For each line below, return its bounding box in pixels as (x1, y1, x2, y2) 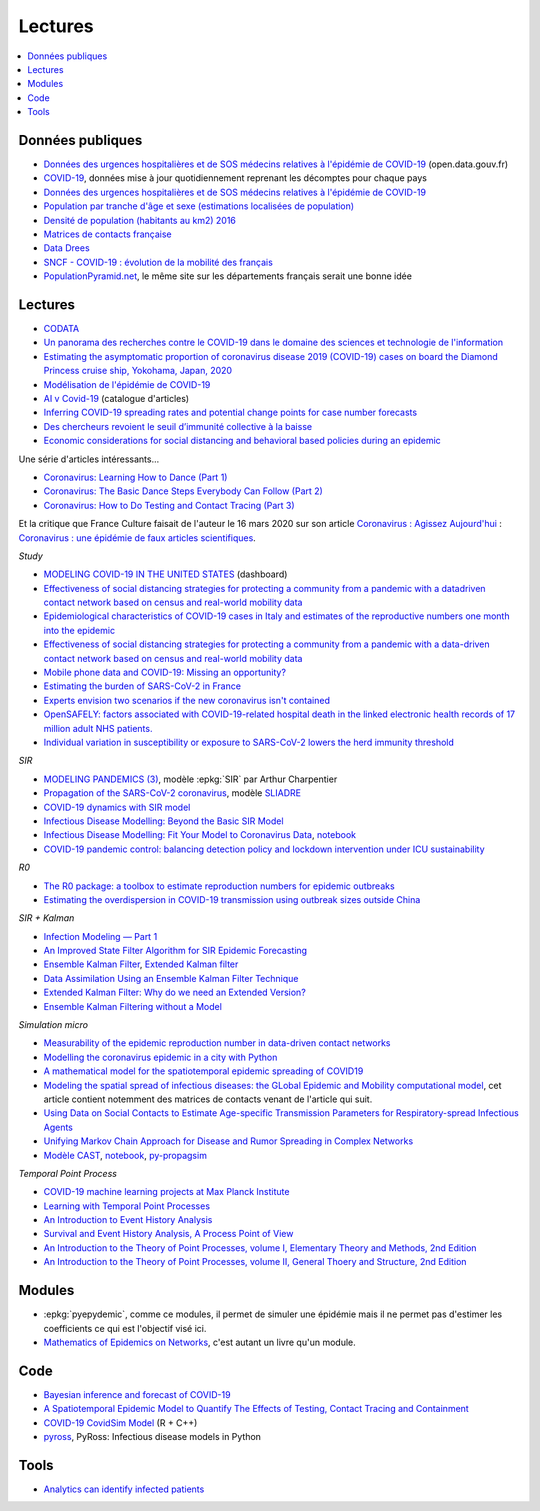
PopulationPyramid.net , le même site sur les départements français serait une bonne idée (43, 270, 412, 282)
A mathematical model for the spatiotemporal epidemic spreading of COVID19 (43, 1065, 364, 1077)
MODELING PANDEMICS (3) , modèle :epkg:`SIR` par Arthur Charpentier (43, 773, 338, 785)
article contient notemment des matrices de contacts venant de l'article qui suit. (43, 1093, 373, 1105)
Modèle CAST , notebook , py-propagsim (43, 1149, 207, 1161)
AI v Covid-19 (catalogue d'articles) (43, 393, 190, 404)
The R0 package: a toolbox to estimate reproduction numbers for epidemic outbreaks (43, 880, 395, 892)
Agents (43, 1121, 74, 1133)
